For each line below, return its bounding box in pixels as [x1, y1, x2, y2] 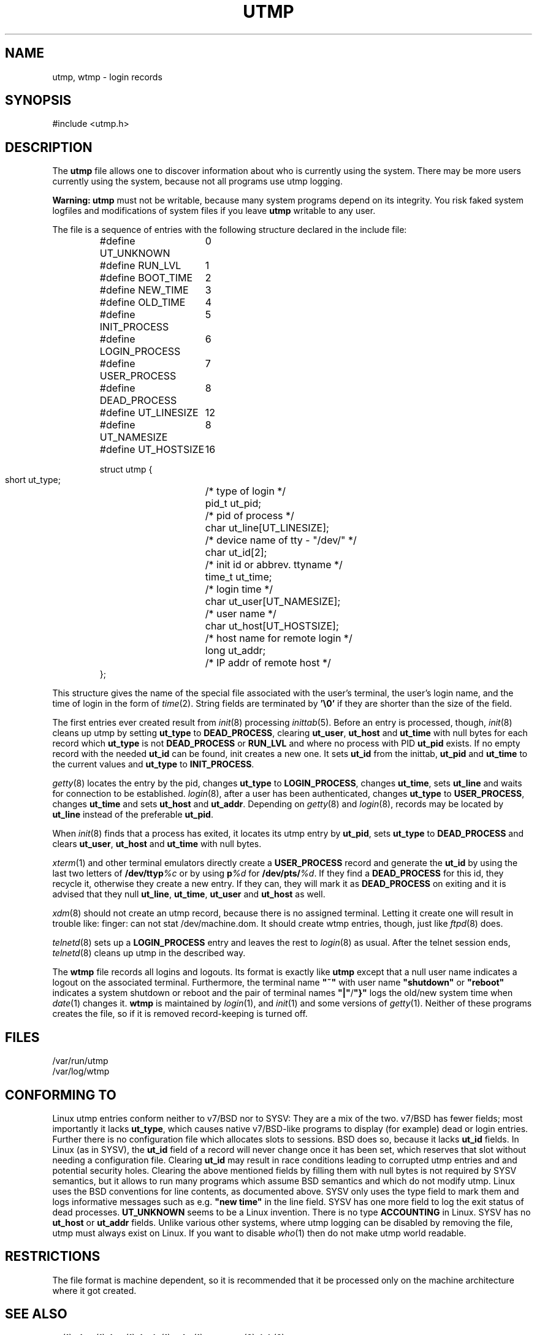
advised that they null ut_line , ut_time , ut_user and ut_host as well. [52, 889, 326, 900]
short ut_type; [5, 474, 61, 485]
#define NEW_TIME [99, 284, 189, 297]
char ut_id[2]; [205, 546, 267, 559]
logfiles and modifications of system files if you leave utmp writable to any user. [52, 205, 376, 216]
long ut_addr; [205, 644, 266, 657]
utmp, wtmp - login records [52, 71, 162, 82]
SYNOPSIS [5, 93, 72, 108]
